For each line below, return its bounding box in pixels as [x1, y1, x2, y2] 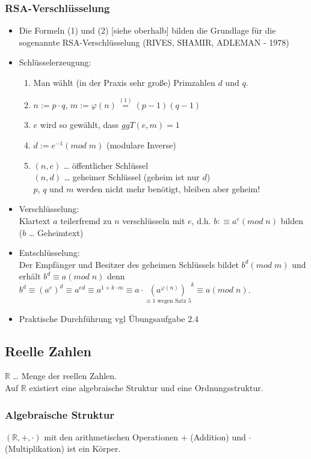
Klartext [19, 214, 51, 226]
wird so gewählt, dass [40, 118, 119, 131]
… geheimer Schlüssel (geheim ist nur [64, 171, 200, 183]
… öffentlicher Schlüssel [63, 159, 149, 171]
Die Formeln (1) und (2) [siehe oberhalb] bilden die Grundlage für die [19, 24, 276, 37]
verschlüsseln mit [122, 214, 185, 226]
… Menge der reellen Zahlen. [13, 369, 117, 382]
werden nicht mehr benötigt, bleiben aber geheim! [76, 182, 260, 195]
